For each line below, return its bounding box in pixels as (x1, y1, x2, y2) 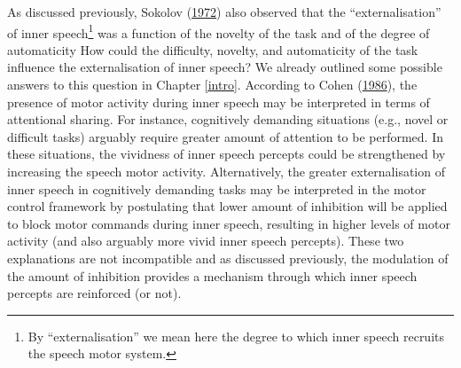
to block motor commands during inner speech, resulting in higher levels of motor (7, 214, 450, 232)
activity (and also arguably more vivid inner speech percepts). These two (7, 231, 404, 250)
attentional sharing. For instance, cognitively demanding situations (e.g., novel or (7, 110, 449, 129)
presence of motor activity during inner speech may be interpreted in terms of (7, 92, 430, 111)
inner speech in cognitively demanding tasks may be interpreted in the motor (7, 179, 426, 198)
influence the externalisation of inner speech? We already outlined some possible (7, 58, 442, 76)
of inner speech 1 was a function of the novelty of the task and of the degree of (7, 20, 430, 42)
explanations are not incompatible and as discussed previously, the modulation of (7, 248, 449, 267)
